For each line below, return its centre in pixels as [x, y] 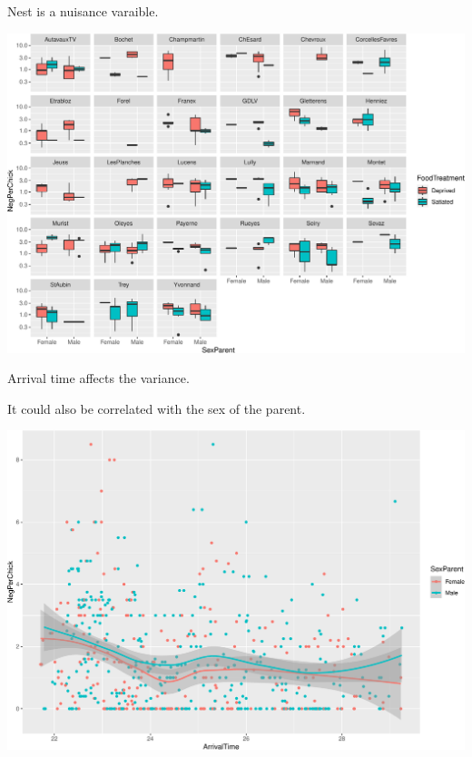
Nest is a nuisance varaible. [83, 11]
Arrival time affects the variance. [98, 378]
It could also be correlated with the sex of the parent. [157, 408]
